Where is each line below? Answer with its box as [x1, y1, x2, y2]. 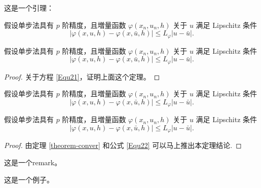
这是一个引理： [4, 3, 54, 13]
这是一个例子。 [4, 174, 54, 184]
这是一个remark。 [4, 157, 62, 167]
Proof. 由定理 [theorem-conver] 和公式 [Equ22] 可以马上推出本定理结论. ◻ [4, 140, 242, 151]
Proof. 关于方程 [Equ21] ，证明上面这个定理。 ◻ [4, 71, 160, 82]
